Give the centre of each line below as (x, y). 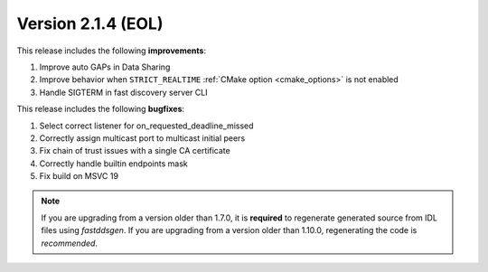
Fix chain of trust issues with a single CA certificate (135, 151)
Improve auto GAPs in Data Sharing (105, 67)
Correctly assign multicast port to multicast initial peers (142, 138)
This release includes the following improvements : (112, 51)
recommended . (70, 243)
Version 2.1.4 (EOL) (90, 23)
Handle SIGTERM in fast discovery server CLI (123, 92)
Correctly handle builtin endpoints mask (114, 164)
